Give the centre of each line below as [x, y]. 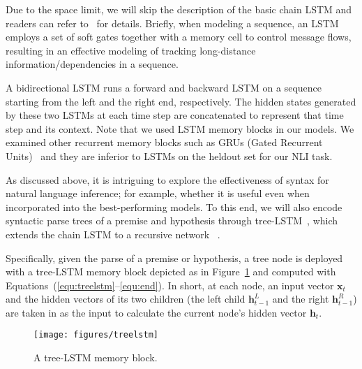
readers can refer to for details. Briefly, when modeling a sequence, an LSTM [172, 23]
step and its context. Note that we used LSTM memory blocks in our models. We [180, 128]
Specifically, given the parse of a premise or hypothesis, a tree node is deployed [174, 258]
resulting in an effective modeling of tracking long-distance [131, 50]
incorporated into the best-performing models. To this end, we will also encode [174, 207]
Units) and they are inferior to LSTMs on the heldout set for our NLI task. [169, 155]
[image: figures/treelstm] [96, 335]
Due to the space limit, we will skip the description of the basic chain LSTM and [179, 9]
